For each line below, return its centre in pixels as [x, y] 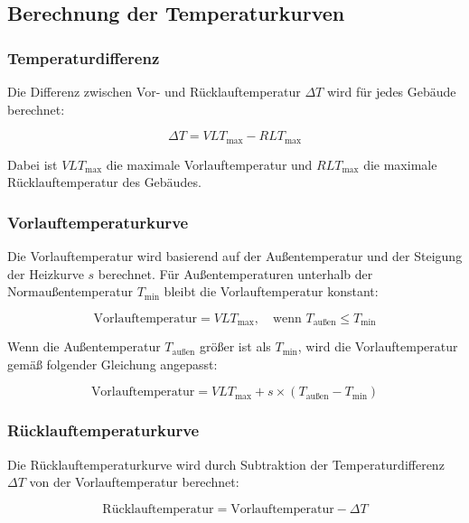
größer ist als [235, 346]
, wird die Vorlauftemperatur [378, 346]
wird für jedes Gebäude [391, 91]
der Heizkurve [46, 273]
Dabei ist [33, 164]
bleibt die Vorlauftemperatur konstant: [271, 291]
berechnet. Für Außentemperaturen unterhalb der [235, 273]
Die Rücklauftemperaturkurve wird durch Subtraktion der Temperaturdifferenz [226, 464]
